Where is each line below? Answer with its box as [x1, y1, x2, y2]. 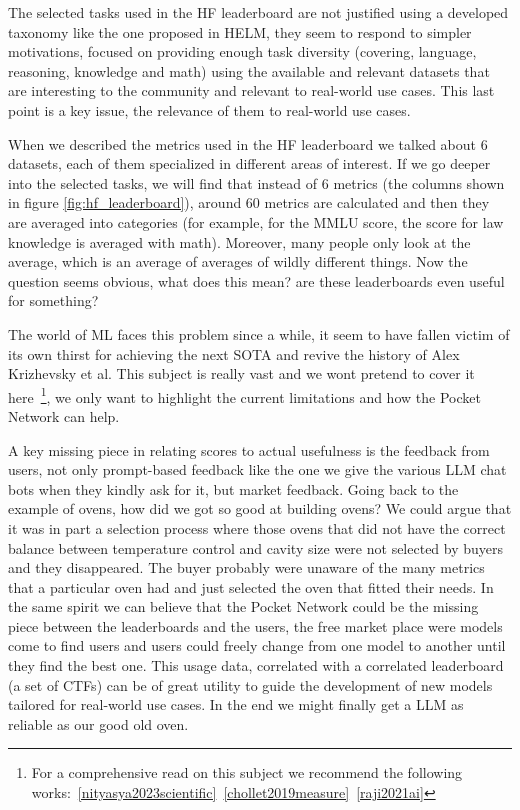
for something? [8, 290, 99, 311]
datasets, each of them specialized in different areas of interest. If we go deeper [8, 153, 491, 174]
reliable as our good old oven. [8, 713, 189, 734]
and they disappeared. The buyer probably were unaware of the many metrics [8, 557, 485, 578]
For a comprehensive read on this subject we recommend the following [31, 762, 463, 783]
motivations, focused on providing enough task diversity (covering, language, [8, 41, 477, 62]
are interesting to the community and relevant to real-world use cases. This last [8, 80, 495, 101]
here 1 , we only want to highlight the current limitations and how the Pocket [8, 383, 481, 407]
